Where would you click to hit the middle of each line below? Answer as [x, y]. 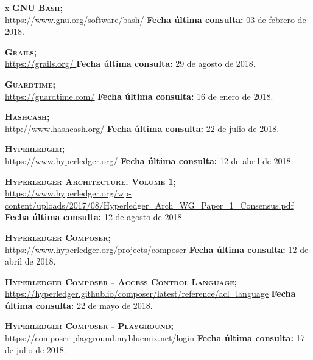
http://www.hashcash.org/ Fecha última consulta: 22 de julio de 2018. [142, 128]
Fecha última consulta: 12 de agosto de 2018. [95, 217]
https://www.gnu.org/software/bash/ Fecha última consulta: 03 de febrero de [156, 19]
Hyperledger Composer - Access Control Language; [121, 281]
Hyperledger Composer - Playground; [90, 326]
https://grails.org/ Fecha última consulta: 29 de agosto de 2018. [130, 64]
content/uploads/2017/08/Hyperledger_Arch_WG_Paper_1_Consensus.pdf [149, 205]
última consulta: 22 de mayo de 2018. [79, 305]
